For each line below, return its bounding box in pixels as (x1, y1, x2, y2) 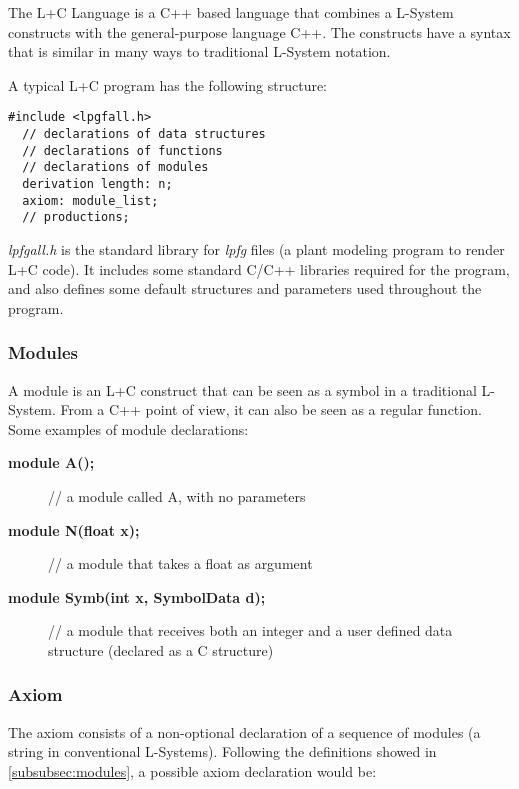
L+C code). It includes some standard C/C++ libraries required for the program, (8, 258, 510, 279)
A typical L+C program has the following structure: (8, 74, 328, 95)
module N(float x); (8, 519, 140, 540)
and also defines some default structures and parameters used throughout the (8, 278, 482, 299)
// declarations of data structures (22, 127, 266, 142)
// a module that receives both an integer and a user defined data (48, 620, 453, 641)
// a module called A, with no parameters (48, 485, 306, 506)
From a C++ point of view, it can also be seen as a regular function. (60, 399, 482, 420)
